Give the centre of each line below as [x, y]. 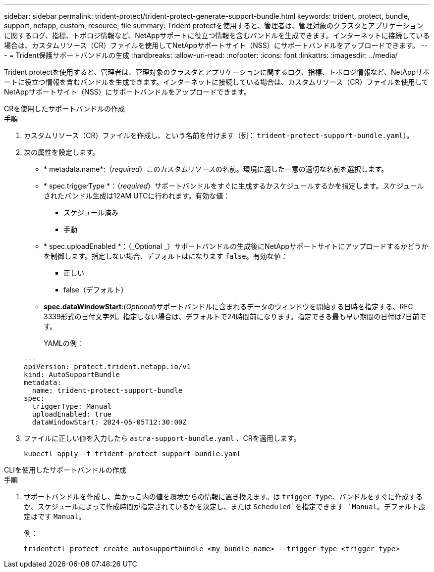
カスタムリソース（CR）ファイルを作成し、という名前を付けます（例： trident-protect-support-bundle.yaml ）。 [219, 135]
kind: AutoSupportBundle [72, 375]
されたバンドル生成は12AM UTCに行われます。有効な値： [137, 196]
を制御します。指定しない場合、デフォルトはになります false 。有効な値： [166, 256]
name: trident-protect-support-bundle [107, 390]
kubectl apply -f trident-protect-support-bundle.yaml [133, 454]
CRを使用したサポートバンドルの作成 [64, 109]
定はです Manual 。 [55, 516]
